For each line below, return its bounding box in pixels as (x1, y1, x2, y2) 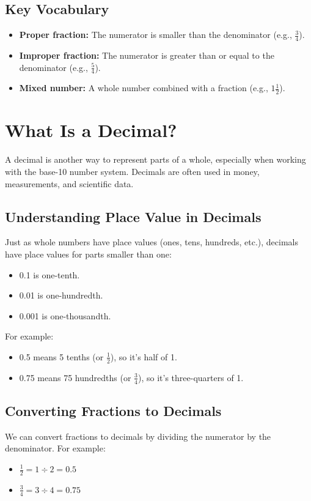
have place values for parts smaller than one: (5, 247, 172, 260)
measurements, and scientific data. (5, 177, 134, 190)
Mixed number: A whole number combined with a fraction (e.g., (19, 81, 268, 94)
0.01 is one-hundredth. (19, 289, 103, 302)
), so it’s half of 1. (110, 350, 177, 363)
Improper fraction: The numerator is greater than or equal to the (19, 49, 274, 62)
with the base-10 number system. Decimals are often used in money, (5, 165, 260, 177)
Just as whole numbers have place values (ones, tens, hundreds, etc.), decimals (5, 236, 298, 248)
